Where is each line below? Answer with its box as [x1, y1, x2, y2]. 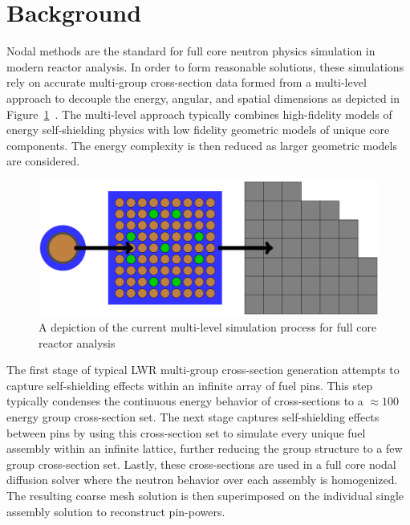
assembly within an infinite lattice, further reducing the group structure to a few [6, 440, 403, 457]
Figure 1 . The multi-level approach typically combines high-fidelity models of [6, 105, 392, 122]
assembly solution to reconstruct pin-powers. [6, 503, 225, 519]
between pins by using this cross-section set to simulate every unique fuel [6, 424, 366, 441]
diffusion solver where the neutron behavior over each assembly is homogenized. [6, 471, 398, 488]
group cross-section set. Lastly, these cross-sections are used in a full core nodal [6, 455, 396, 472]
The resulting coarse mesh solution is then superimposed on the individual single [6, 486, 404, 503]
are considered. [6, 153, 80, 169]
